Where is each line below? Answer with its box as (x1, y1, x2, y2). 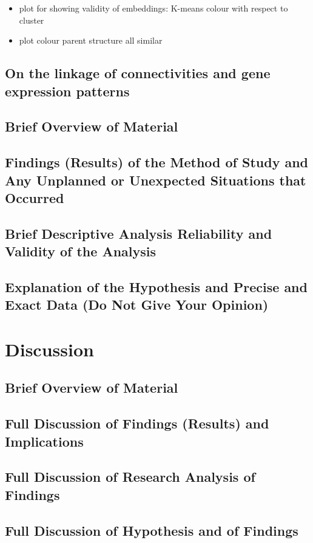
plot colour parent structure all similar (19, 34, 163, 47)
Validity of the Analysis (5, 242, 156, 261)
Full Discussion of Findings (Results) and (5, 414, 269, 433)
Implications (5, 431, 84, 450)
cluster (19, 13, 44, 26)
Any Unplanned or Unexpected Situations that (5, 170, 306, 189)
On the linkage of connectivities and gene (5, 64, 271, 82)
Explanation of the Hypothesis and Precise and (5, 277, 308, 296)
